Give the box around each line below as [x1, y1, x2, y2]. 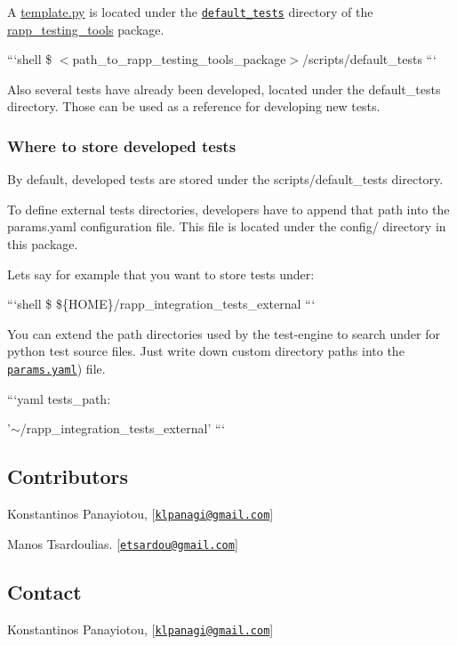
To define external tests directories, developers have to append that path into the [7, 199, 450, 218]
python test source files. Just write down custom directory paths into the [7, 342, 405, 360]
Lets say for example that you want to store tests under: [7, 264, 315, 283]
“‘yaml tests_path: [7, 389, 111, 407]
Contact [7, 577, 82, 605]
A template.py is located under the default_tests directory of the [7, 3, 373, 20]
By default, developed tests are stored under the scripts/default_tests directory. [7, 170, 444, 189]
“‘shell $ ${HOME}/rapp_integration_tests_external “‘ [7, 294, 316, 313]
